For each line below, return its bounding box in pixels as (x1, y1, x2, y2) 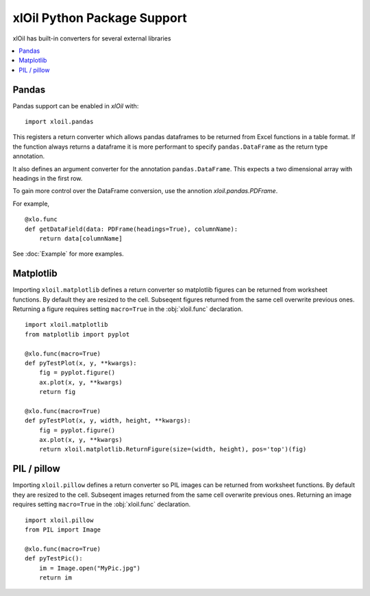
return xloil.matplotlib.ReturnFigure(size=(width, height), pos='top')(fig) (38, 445, 307, 454)
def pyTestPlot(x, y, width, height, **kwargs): (25, 417, 191, 425)
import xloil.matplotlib (25, 321, 108, 329)
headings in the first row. (12, 174, 83, 182)
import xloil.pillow (25, 516, 94, 524)
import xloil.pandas (25, 118, 94, 126)
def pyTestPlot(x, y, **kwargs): (25, 359, 137, 367)
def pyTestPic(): (25, 555, 83, 562)
